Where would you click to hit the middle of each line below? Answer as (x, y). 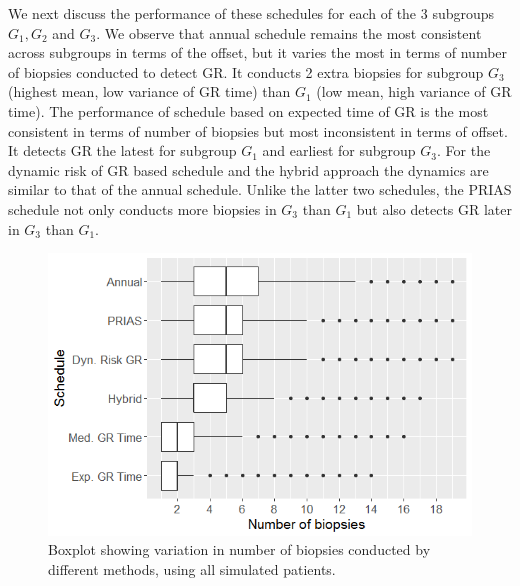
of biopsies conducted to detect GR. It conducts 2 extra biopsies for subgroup (246, 71)
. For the (464, 150)
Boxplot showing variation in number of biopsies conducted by (239, 549)
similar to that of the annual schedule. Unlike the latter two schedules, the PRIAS (260, 189)
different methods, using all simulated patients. (192, 568)
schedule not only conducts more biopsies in (142, 208)
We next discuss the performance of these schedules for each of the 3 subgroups (251, 13)
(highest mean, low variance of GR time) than (149, 91)
